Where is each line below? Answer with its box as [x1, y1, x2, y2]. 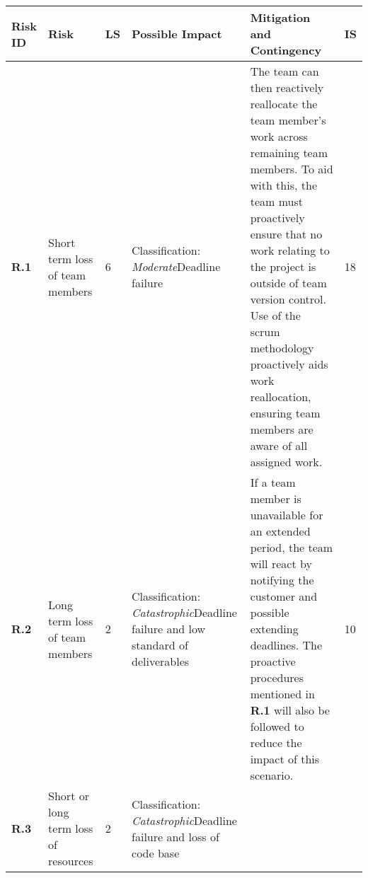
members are [250, 421, 314, 437]
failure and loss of [132, 828, 219, 845]
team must [250, 193, 303, 209]
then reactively [250, 79, 324, 96]
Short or [48, 787, 89, 804]
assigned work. [250, 454, 323, 470]
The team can [250, 63, 319, 79]
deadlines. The [250, 637, 323, 653]
